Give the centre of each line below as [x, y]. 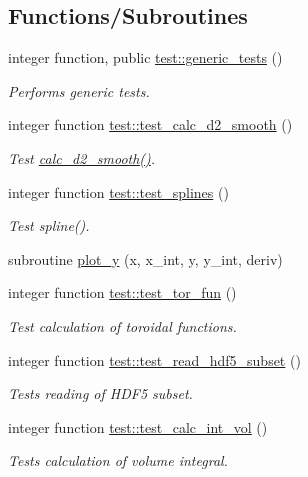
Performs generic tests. [79, 90]
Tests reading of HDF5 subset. [100, 393]
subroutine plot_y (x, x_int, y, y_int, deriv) [145, 258]
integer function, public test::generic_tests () [145, 57]
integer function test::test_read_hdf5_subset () [154, 359]
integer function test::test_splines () [118, 191]
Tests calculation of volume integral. [118, 460]
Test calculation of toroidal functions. [122, 325]
